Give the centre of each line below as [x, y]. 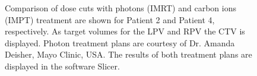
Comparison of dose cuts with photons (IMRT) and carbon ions [120, 8]
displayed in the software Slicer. [62, 66]
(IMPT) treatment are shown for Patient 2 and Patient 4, [110, 19]
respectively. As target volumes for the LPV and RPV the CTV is [125, 31]
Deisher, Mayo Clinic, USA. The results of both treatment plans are [128, 54]
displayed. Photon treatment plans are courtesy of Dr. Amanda [120, 42]
